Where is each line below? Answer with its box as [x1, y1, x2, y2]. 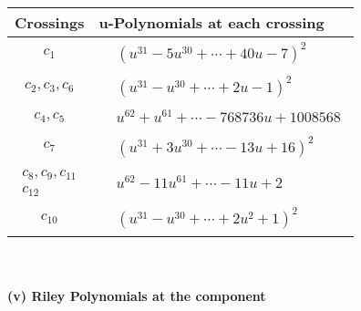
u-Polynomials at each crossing [98, 12, 325, 33]
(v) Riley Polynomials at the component [7, 286, 266, 306]
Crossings [15, 12, 85, 33]
